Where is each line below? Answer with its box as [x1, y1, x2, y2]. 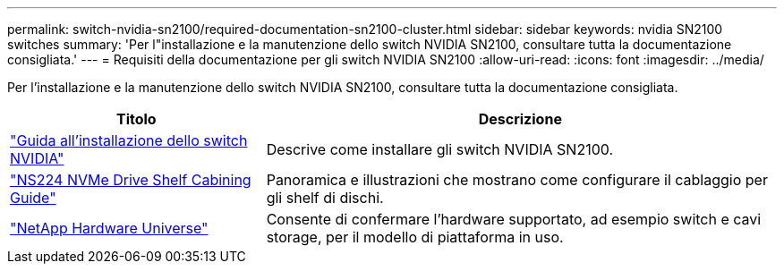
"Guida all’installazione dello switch [10, 131, 248, 149]
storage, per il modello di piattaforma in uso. [266, 228, 564, 246]
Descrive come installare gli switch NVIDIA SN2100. [266, 140, 614, 158]
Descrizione [478, 110, 562, 128]
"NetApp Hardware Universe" [10, 219, 209, 237]
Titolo [115, 110, 157, 128]
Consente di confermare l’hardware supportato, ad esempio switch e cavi [266, 210, 762, 228]
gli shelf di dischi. [266, 189, 384, 207]
